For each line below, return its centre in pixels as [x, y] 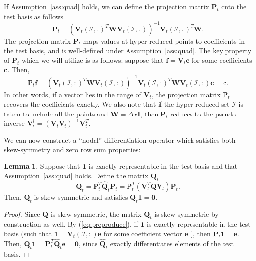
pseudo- [226, 113]
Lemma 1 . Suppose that [42, 166]
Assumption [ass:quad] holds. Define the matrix [76, 175]
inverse [14, 123]
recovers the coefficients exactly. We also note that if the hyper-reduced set [117, 104]
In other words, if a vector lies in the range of [73, 94]
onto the [234, 6]
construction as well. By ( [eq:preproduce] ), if [71, 224]
